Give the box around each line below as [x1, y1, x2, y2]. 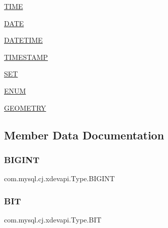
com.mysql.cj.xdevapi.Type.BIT [4, 214, 102, 224]
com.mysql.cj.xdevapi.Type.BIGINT [4, 173, 115, 184]
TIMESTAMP [4, 51, 48, 62]
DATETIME [4, 35, 43, 45]
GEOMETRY [4, 102, 46, 113]
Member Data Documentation [4, 127, 164, 142]
